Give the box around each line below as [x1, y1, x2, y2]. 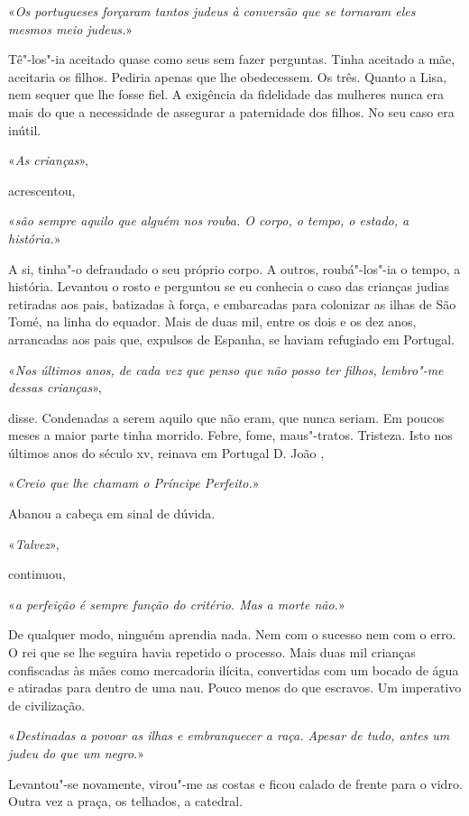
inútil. [8, 120, 41, 139]
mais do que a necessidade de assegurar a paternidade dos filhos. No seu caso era [8, 102, 455, 121]
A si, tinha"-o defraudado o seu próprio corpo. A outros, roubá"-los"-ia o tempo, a [8, 259, 461, 278]
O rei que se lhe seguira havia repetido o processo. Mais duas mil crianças [8, 643, 416, 662]
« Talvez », [8, 534, 60, 553]
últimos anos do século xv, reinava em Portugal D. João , [8, 443, 325, 462]
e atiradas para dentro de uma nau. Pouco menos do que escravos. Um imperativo [8, 678, 462, 697]
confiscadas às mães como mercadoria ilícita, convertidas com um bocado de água [8, 660, 459, 679]
